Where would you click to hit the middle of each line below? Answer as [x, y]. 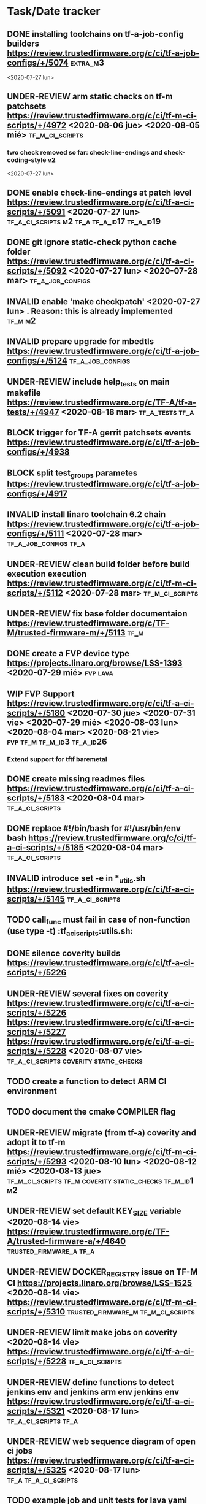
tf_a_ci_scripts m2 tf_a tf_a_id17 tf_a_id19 [84, 222]
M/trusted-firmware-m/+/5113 [66, 633]
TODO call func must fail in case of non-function [99, 921]
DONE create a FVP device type [68, 654]
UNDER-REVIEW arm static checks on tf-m [90, 97]
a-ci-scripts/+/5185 [46, 848]
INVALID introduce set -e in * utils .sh [76, 879]
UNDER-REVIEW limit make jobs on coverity [92, 1333]
